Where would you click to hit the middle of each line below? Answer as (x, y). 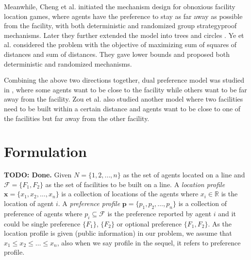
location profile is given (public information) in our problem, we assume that (118, 233)
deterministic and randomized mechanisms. (68, 63)
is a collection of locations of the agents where (130, 194)
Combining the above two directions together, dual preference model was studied (124, 80)
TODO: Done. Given (38, 175)
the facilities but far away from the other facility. (77, 118)
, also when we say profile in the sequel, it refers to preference (149, 242)
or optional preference (149, 223)
